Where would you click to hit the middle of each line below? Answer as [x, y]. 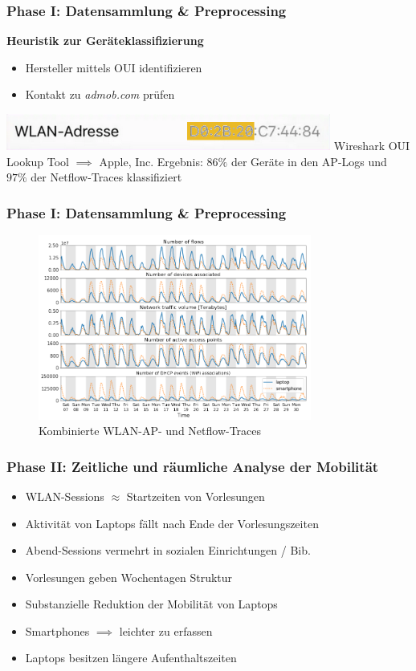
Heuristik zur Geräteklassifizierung [105, 41]
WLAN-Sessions [65, 496]
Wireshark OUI [372, 146]
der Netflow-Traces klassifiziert [106, 177]
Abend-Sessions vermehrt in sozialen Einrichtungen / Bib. [168, 550]
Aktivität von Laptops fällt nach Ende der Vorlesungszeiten [172, 523]
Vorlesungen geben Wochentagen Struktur [129, 577]
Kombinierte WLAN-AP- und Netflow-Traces [150, 431]
